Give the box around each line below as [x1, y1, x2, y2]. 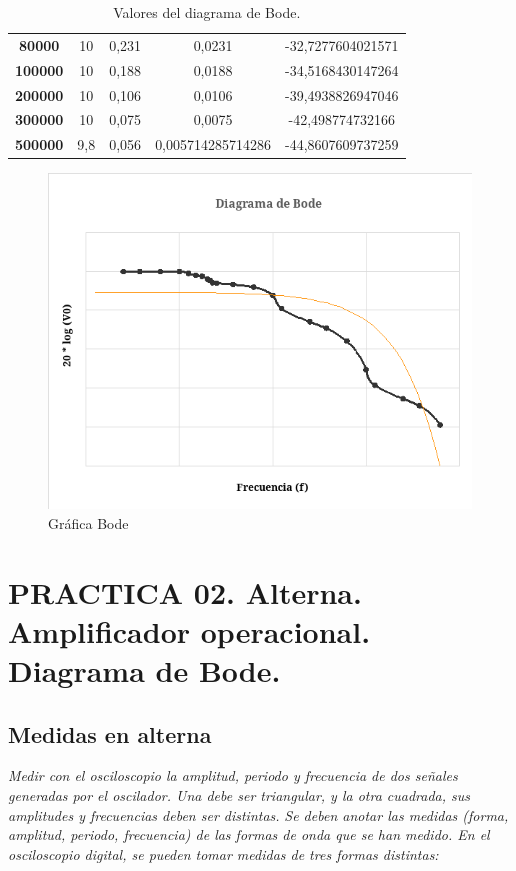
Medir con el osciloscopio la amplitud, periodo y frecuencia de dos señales [8, 765, 458, 786]
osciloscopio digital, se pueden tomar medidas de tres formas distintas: [8, 843, 439, 864]
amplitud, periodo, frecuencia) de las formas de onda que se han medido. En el [8, 824, 490, 845]
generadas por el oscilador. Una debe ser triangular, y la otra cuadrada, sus [8, 784, 471, 805]
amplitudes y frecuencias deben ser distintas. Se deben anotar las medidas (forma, [8, 804, 509, 825]
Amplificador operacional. [8, 610, 371, 651]
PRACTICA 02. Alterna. [8, 571, 362, 612]
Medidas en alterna [8, 718, 212, 749]
